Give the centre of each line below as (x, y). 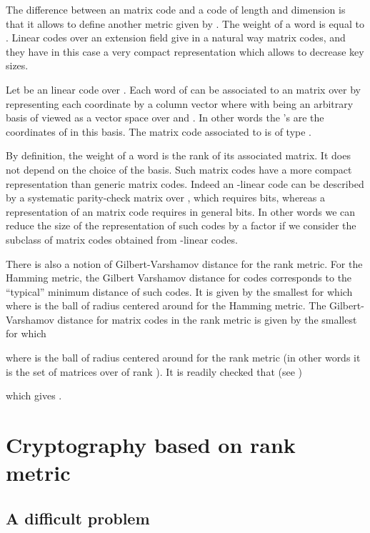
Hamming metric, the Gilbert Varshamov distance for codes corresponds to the (179, 278)
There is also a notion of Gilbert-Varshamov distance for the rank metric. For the (184, 263)
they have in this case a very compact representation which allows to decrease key (185, 51)
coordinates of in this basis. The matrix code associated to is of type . (159, 131)
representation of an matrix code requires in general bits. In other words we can (181, 211)
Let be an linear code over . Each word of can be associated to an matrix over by (183, 89)
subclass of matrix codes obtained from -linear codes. (122, 239)
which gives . (34, 395)
